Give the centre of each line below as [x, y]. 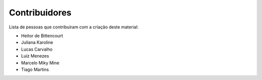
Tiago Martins [35, 69]
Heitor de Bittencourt [42, 36]
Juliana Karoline [37, 42]
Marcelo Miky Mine [40, 63]
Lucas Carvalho [37, 49]
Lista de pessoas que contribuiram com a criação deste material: [74, 27]
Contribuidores [40, 13]
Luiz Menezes [35, 56]
